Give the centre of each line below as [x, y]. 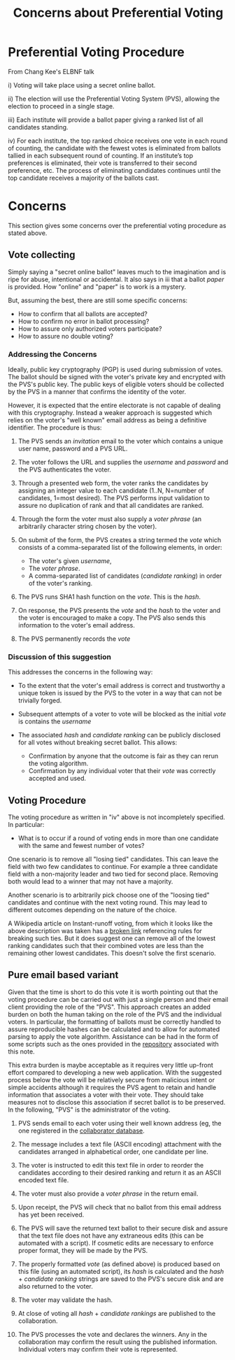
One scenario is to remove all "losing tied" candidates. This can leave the [113, 859]
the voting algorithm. [58, 763]
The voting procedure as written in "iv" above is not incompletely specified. [117, 817]
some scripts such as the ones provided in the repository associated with [113, 1044]
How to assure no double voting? [66, 336]
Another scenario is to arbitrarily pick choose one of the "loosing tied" [109, 895]
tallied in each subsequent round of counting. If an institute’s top [101, 155]
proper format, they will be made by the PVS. [83, 1250]
